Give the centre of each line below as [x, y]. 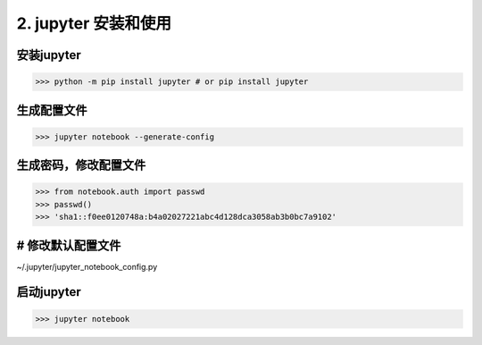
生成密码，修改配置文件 [81, 165]
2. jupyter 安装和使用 [94, 23]
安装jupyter [49, 55]
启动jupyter [49, 292]
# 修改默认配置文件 [69, 245]
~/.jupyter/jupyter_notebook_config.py [87, 266]
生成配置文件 [52, 110]
